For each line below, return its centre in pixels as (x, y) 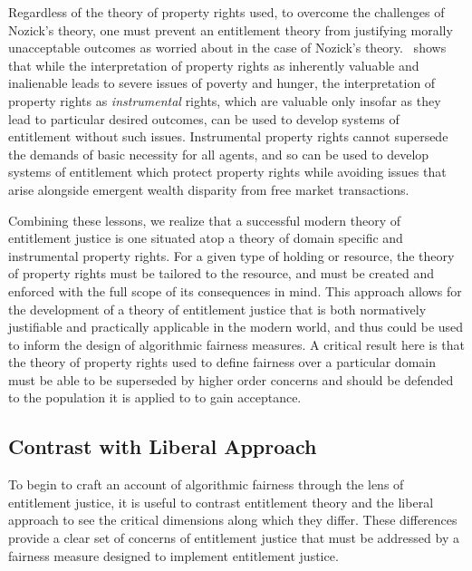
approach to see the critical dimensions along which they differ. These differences (233, 520)
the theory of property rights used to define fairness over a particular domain (222, 362)
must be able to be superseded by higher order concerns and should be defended (231, 379)
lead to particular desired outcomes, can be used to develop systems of (204, 118)
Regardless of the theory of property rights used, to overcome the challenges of (226, 12)
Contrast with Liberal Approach (163, 446)
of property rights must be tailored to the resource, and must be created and (221, 273)
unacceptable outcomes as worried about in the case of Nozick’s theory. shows (227, 48)
